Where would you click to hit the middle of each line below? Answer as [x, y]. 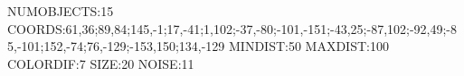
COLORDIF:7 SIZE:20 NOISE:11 [101, 63]
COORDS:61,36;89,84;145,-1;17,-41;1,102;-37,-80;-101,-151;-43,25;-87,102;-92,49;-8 [232, 28]
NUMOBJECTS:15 [61, 11]
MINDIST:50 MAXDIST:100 [308, 46]
